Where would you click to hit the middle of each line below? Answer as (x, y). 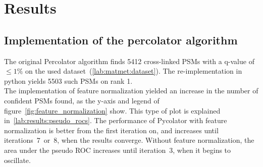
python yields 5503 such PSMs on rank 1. (68, 80)
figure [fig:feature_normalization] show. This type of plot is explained (112, 110)
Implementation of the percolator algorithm (121, 40)
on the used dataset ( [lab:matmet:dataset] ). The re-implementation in (134, 71)
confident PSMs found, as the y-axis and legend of (82, 100)
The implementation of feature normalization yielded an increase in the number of (131, 91)
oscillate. (17, 160)
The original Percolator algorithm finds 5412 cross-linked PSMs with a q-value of (129, 61)
